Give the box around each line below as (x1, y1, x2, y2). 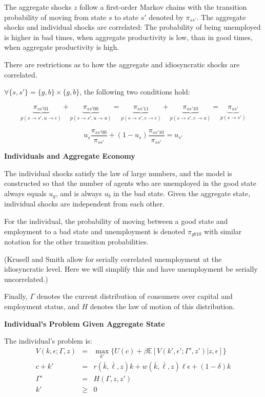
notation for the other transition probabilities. (4, 236, 149, 247)
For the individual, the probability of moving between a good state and (4, 215, 228, 226)
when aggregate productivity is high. (4, 42, 119, 52)
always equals (4, 187, 47, 198)
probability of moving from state (4, 11, 107, 22)
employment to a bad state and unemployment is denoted (4, 225, 186, 236)
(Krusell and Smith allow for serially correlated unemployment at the (4, 253, 222, 264)
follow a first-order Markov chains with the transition (79, 2, 247, 12)
